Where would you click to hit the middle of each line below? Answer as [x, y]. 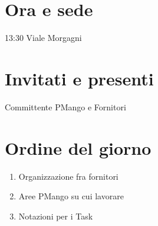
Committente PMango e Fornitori [65, 106]
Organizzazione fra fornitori [68, 176]
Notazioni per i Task [56, 216]
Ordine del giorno [78, 147]
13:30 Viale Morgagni [43, 38]
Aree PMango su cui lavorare [71, 196]
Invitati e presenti [79, 78]
